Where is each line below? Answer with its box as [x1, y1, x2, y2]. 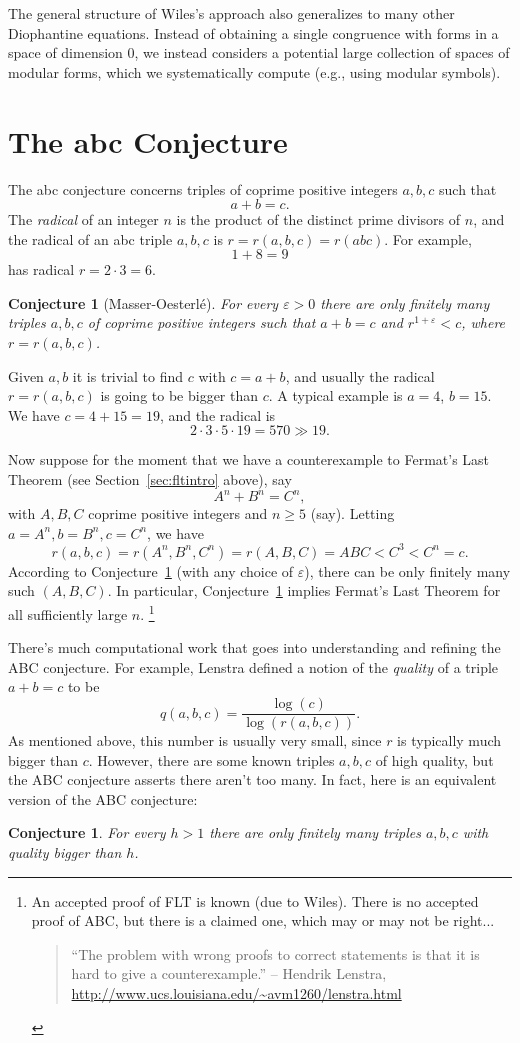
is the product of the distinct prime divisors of [176, 209, 461, 230]
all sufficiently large [8, 603, 128, 624]
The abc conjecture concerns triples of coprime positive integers [8, 178, 398, 199]
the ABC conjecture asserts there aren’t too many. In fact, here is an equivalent [8, 769, 497, 790]
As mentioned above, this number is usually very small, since [8, 730, 382, 751]
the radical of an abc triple [8, 228, 173, 249]
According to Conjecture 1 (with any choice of [8, 560, 294, 581]
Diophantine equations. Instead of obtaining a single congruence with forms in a [8, 22, 499, 43]
